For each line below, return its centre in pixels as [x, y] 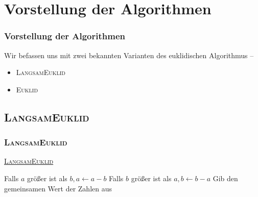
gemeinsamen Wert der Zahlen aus [58, 188]
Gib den [225, 178]
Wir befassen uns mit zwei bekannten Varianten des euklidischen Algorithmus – [129, 55]
